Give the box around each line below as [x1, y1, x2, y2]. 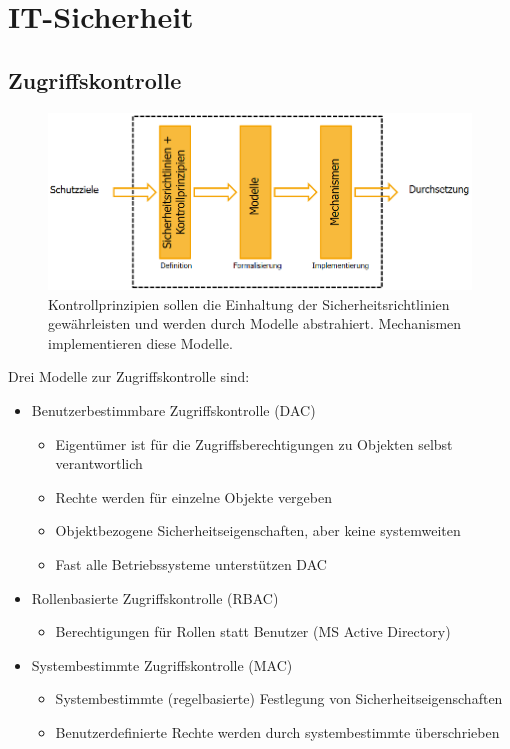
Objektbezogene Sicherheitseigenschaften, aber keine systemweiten [55, 520, 461, 541]
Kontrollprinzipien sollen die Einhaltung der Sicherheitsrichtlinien [48, 293, 450, 314]
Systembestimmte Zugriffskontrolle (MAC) [31, 654, 293, 675]
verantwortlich [55, 453, 143, 474]
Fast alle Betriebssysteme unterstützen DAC [55, 553, 327, 574]
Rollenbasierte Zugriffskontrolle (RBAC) [31, 587, 279, 608]
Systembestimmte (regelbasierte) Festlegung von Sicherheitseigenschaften [55, 688, 503, 709]
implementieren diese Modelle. [48, 332, 233, 353]
